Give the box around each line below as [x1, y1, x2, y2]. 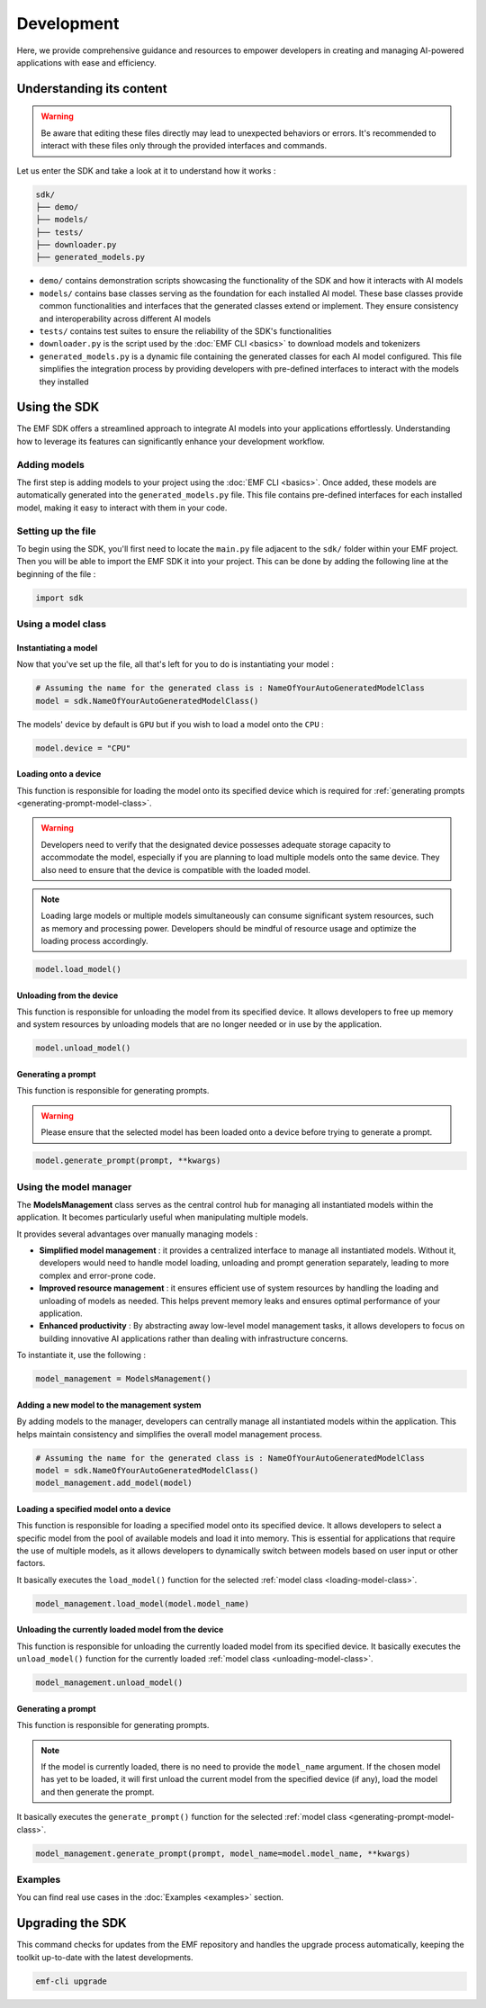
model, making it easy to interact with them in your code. [16, 502, 228, 513]
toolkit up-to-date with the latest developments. [16, 1951, 193, 1962]
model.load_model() [35, 964, 121, 975]
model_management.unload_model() [35, 1678, 184, 1688]
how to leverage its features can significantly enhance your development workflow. [16, 436, 325, 446]
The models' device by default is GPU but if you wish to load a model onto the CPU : [16, 718, 324, 729]
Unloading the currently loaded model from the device [16, 1625, 224, 1635]
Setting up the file [16, 525, 96, 537]
